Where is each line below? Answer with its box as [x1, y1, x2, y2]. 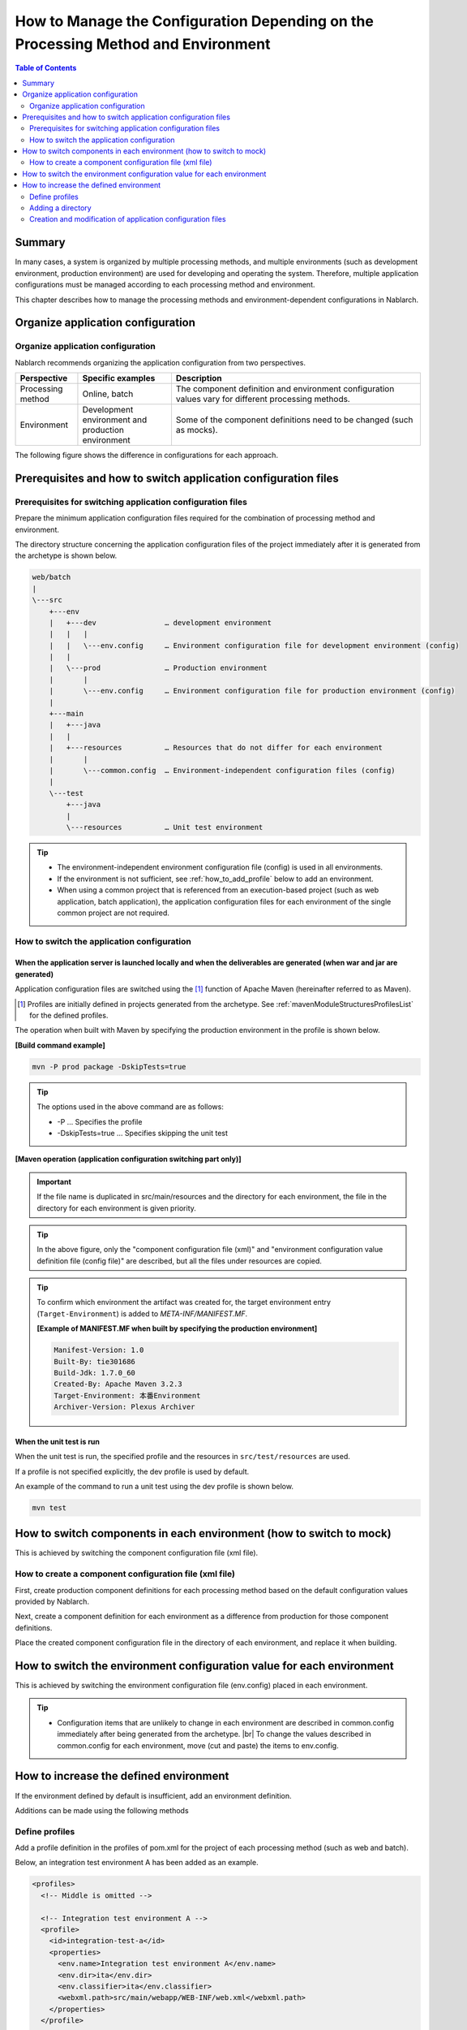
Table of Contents [15, 63, 77, 73]
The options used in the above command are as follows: [36, 1102, 225, 1112]
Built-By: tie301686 [54, 1357, 135, 1366]
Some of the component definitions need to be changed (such [175, 414, 413, 425]
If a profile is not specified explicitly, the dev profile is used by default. [15, 1466, 250, 1476]
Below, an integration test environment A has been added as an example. [15, 1858, 259, 1868]
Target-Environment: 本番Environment [54, 1391, 201, 1400]
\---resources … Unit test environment [66, 823, 263, 831]
